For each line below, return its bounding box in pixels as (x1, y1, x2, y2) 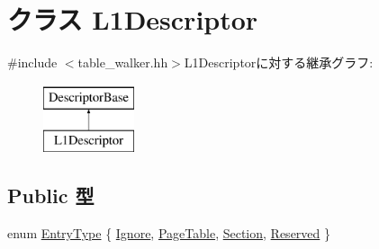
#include (7, 53, 58, 72)
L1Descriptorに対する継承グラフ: (184, 53, 374, 72)
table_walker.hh (77, 53, 168, 72)
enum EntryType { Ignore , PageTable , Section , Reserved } (7, 224, 331, 243)
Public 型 (7, 182, 95, 209)
